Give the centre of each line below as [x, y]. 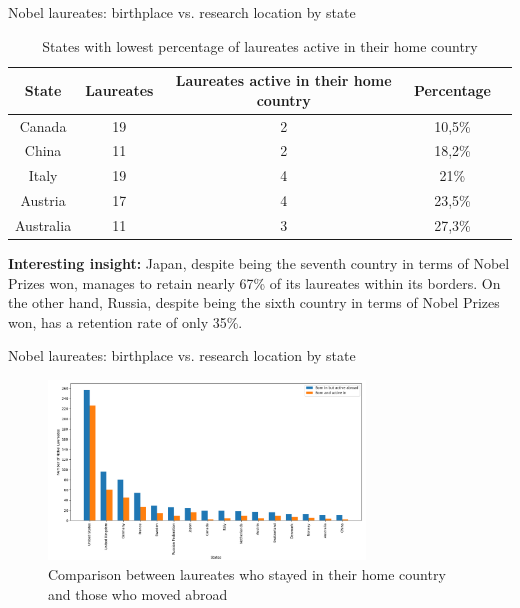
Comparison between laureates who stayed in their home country [247, 574]
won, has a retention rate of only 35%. [125, 321]
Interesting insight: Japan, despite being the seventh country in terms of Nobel [259, 263]
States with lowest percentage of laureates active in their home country [260, 45]
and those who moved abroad [138, 593]
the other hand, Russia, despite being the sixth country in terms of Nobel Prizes [254, 302]
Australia [43, 225]
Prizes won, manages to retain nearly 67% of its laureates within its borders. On [254, 282]
